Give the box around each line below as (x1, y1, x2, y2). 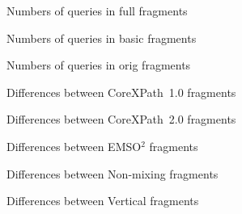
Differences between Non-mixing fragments (6, 165, 219, 182)
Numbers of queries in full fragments (6, 2, 188, 19)
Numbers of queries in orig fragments (6, 57, 191, 73)
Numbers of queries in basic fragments (6, 29, 197, 46)
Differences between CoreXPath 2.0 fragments (6, 111, 236, 128)
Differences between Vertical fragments (6, 192, 199, 209)
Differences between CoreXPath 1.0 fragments (6, 83, 236, 100)
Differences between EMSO (6, 137, 142, 154)
